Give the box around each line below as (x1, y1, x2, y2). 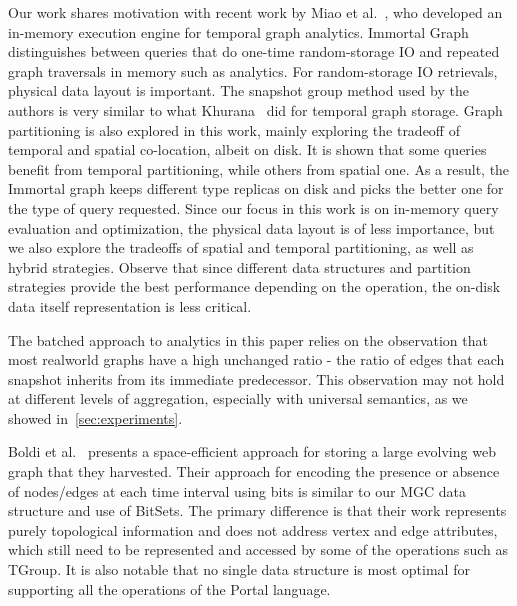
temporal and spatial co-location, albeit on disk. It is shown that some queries (8, 139, 487, 160)
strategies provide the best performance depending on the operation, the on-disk (8, 276, 501, 297)
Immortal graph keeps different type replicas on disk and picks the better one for (8, 178, 504, 199)
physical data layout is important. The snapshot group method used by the (8, 80, 469, 101)
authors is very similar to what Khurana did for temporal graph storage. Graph (8, 99, 503, 120)
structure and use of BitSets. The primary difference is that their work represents (8, 500, 507, 521)
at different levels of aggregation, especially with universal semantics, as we (8, 388, 468, 409)
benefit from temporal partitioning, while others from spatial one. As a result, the (8, 158, 510, 179)
